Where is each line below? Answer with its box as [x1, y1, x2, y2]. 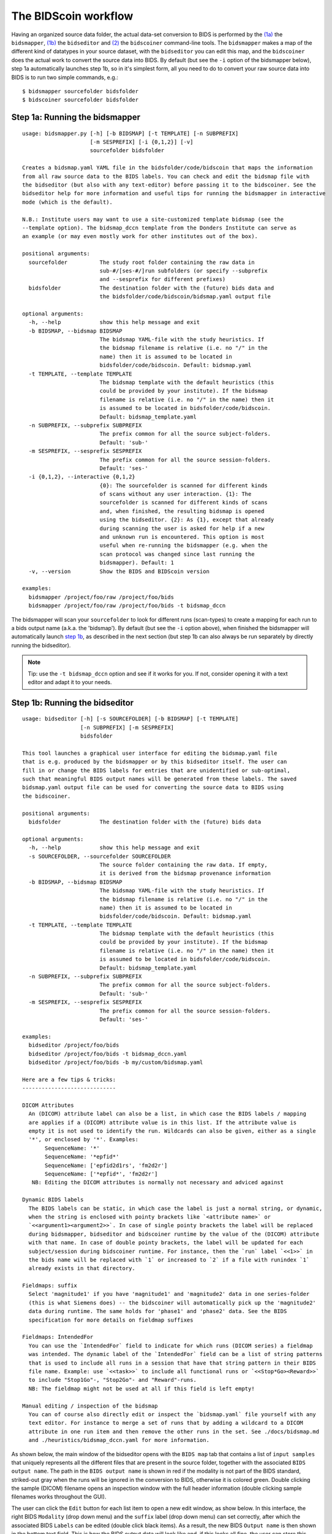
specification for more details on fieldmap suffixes [28, 1316, 194, 1324]
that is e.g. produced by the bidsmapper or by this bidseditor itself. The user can [22, 758, 287, 765]
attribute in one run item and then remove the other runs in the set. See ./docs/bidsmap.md [28, 1428, 320, 1435]
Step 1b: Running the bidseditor [11, 697, 134, 708]
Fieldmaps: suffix [22, 1282, 78, 1289]
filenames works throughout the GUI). [11, 1493, 107, 1500]
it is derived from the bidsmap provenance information [99, 870, 271, 877]
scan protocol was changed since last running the [99, 550, 255, 558]
